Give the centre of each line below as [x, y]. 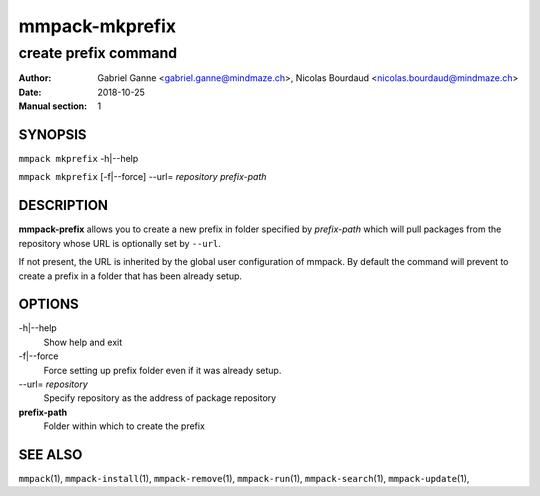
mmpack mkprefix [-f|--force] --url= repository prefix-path [142, 177]
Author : [35, 78]
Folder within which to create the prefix [124, 426]
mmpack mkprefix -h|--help [78, 159]
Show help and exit [83, 342]
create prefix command [98, 53]
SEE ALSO [50, 454]
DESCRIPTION [63, 205]
